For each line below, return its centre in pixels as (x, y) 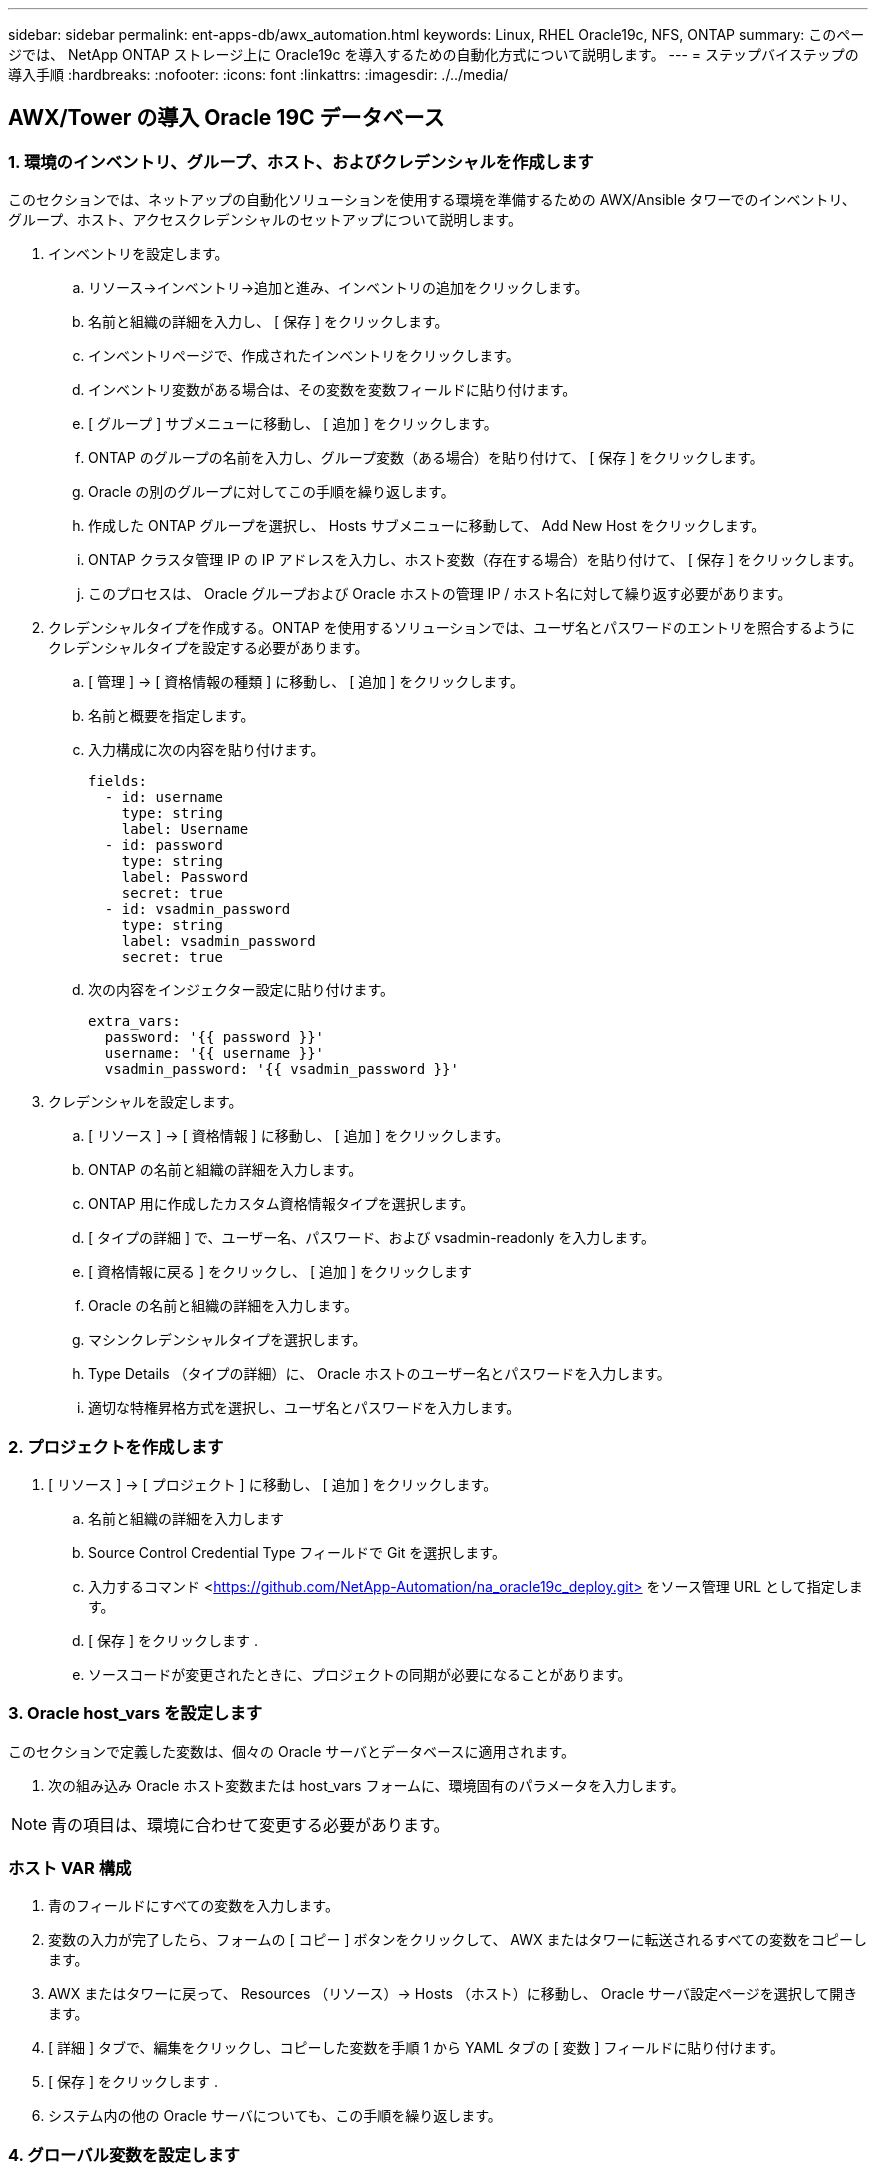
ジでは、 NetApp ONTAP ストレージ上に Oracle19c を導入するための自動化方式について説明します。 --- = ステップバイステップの (433, 54)
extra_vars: (134, 1021)
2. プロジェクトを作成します (116, 1446)
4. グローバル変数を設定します (124, 2154)
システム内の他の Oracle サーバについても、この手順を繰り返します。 (275, 2116)
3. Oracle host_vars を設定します (135, 1713)
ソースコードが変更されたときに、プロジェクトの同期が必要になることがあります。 (360, 1674)
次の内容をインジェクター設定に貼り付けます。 (241, 990)
